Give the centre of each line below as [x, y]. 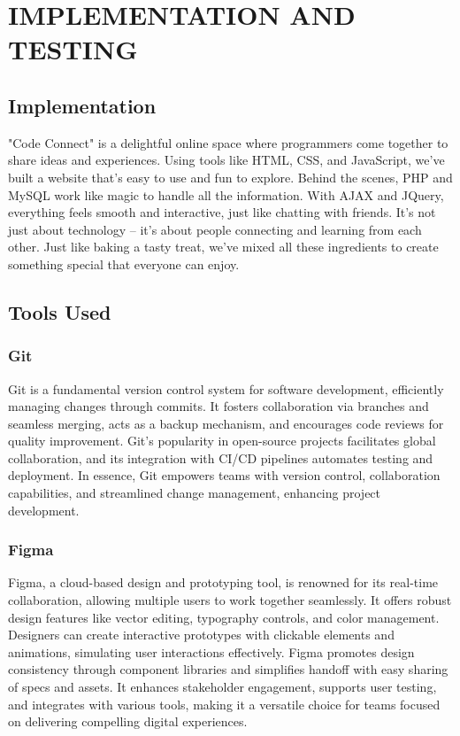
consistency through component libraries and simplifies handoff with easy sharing [228, 669]
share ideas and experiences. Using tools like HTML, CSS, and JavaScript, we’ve [226, 160]
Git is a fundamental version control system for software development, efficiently [226, 388]
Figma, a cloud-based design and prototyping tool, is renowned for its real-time [223, 582]
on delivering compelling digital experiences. [128, 721]
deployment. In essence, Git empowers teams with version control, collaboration [224, 475]
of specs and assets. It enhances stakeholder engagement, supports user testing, [222, 687]
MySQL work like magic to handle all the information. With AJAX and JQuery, [226, 194]
